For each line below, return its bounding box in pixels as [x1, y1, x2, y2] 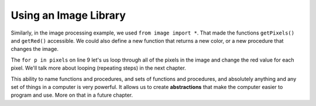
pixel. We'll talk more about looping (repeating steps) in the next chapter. [11, 64, 187, 71]
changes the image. [11, 46, 59, 53]
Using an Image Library [11, 9, 126, 22]
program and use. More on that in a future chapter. [11, 91, 133, 99]
